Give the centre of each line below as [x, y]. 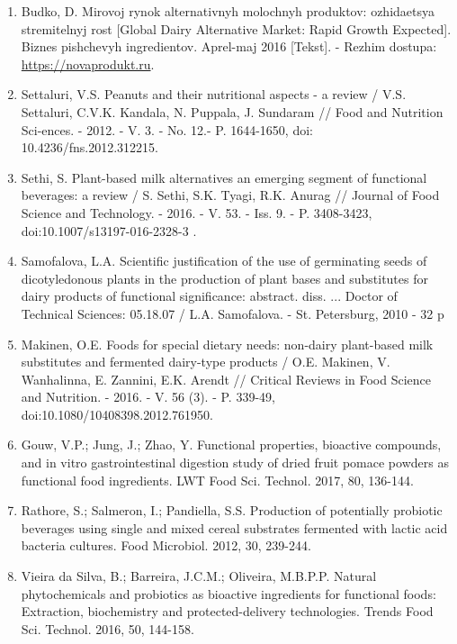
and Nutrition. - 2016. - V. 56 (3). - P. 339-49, [148, 397]
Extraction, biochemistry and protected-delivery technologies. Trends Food [227, 611]
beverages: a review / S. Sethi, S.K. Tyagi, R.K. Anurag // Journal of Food [230, 195]
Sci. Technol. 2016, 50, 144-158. [108, 628]
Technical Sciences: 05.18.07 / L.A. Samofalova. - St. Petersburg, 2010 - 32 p [233, 313]
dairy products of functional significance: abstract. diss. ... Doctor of [209, 296]
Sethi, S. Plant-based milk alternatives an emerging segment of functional [224, 177]
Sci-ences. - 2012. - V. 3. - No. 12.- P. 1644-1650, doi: [167, 129]
